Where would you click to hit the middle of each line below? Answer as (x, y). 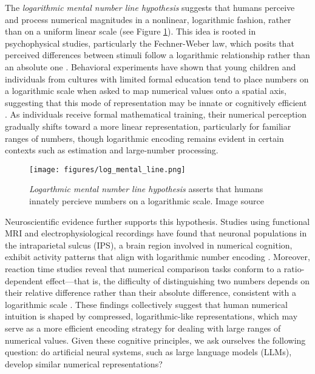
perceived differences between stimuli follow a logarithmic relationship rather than (157, 55)
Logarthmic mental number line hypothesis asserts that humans (146, 189)
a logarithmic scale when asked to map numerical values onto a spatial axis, (146, 91)
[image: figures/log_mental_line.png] (107, 169)
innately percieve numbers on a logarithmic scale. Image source (147, 200)
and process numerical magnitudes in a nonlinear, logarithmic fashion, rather (148, 19)
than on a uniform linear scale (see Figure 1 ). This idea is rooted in (130, 31)
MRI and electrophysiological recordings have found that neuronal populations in (156, 233)
